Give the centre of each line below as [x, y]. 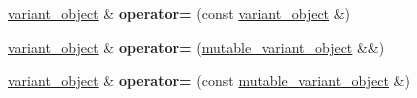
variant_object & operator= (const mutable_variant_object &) [209, 80]
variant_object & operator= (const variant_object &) [179, 13]
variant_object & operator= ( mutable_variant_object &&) [196, 46]
